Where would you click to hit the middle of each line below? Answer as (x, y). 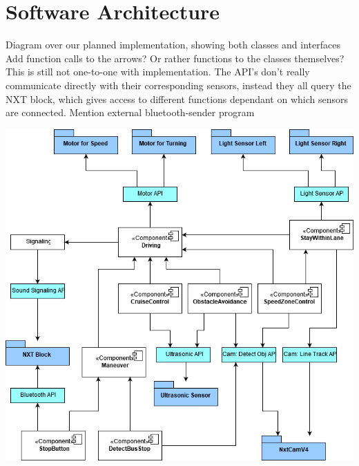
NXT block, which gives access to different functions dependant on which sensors (177, 99)
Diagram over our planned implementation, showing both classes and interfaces (173, 45)
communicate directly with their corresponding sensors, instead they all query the (178, 85)
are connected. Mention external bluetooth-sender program (130, 112)
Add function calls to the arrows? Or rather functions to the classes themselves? (175, 58)
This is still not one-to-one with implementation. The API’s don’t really (158, 72)
